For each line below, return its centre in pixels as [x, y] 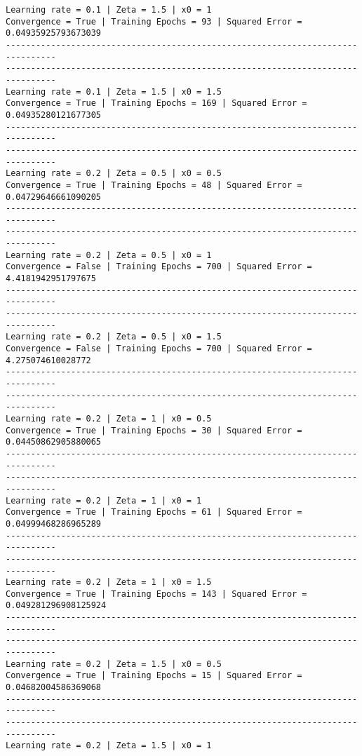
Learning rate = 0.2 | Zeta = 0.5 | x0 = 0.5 [114, 174]
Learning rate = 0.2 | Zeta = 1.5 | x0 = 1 [109, 746]
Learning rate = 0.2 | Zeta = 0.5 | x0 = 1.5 [114, 337]
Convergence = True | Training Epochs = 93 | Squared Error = [154, 21]
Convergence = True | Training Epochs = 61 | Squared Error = [154, 512]
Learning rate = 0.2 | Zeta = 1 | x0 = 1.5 [109, 582]
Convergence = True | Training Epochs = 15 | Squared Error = [154, 676]
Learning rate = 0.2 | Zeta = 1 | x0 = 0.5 [109, 418]
